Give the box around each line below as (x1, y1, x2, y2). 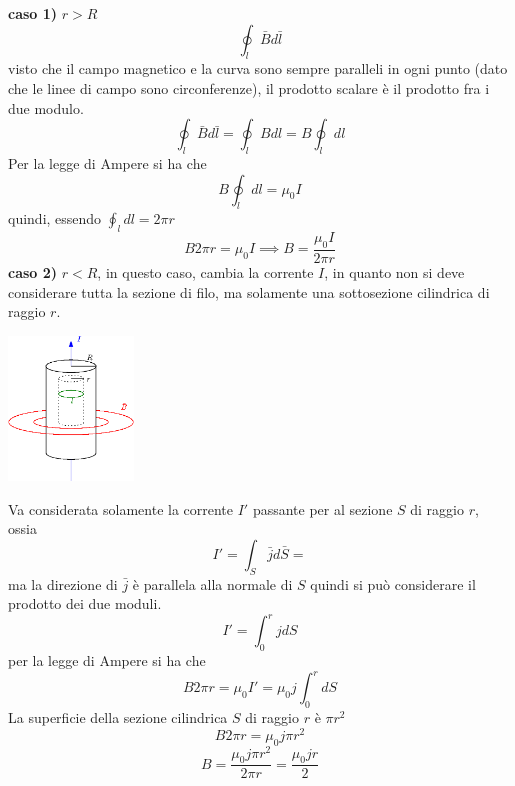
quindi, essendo (8, 208, 102, 229)
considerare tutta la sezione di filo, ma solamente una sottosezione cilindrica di (8, 281, 490, 302)
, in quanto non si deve (324, 261, 465, 282)
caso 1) (8, 3, 58, 23)
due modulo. (8, 97, 84, 118)
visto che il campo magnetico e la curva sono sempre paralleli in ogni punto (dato (8, 58, 508, 79)
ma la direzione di (8, 573, 118, 594)
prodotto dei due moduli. (8, 593, 162, 614)
